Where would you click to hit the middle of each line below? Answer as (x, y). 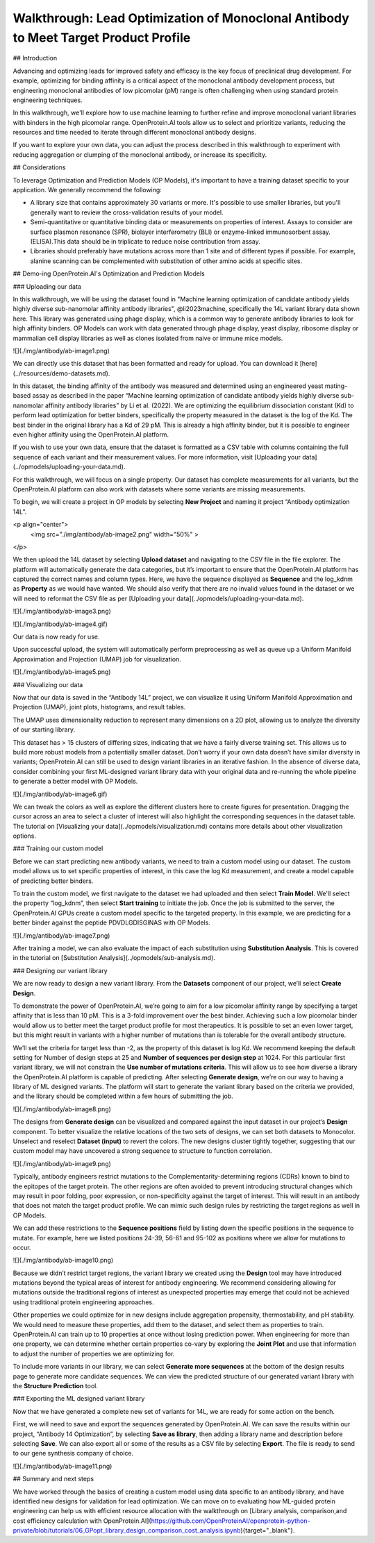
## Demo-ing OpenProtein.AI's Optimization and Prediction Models (109, 273)
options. (25, 836)
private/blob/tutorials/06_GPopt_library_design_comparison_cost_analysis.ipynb (127, 1531)
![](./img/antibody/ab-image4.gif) (60, 624)
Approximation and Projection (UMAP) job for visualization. (97, 659)
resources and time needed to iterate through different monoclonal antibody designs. (134, 133)
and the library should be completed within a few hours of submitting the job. (123, 1096)
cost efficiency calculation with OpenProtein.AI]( (82, 1521)
